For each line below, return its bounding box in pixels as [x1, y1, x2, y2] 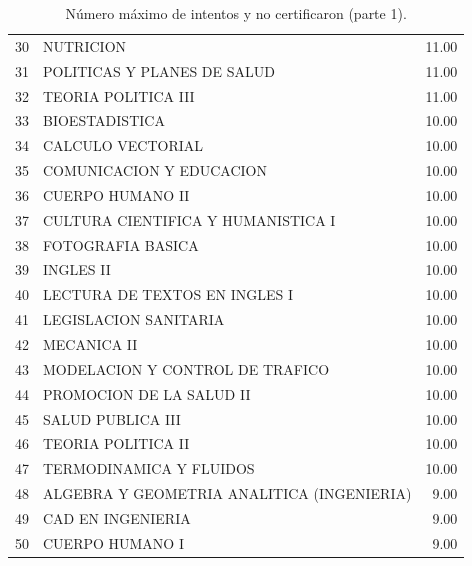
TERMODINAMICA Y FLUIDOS [43, 458, 255, 479]
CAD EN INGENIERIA [43, 507, 191, 528]
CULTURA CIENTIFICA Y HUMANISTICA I [43, 209, 336, 230]
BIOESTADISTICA [43, 110, 165, 131]
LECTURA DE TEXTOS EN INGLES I [43, 284, 293, 305]
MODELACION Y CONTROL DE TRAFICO [43, 358, 330, 379]
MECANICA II [43, 333, 138, 354]
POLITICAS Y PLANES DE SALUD [43, 60, 275, 81]
